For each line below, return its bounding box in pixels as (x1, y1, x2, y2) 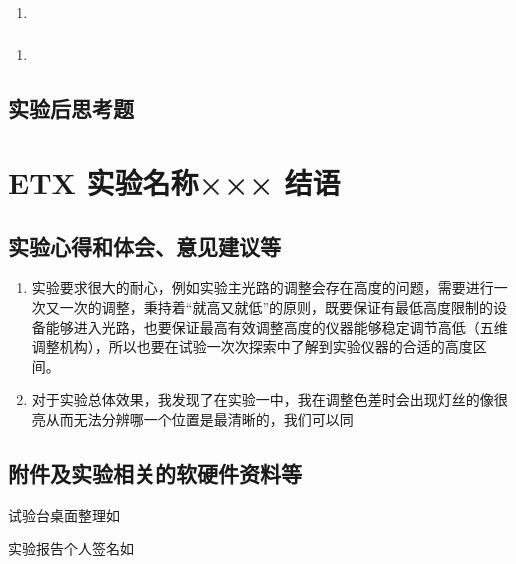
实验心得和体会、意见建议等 (8, 230, 281, 261)
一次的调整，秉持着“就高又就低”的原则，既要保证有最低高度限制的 (59, 296, 494, 317)
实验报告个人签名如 (8, 538, 134, 559)
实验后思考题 (8, 93, 134, 124)
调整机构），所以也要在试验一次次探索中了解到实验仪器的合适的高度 (31, 336, 473, 357)
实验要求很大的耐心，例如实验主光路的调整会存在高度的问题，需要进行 (31, 277, 494, 298)
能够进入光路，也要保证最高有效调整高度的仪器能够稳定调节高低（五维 (45, 316, 508, 337)
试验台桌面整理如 (8, 504, 120, 525)
